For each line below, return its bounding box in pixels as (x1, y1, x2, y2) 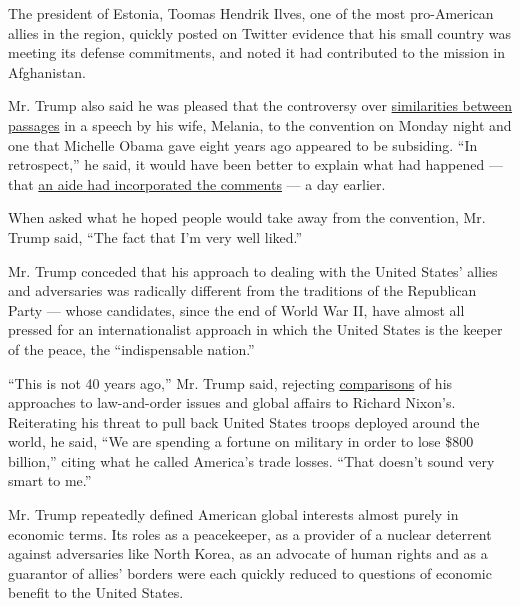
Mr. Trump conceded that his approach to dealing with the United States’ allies (8, 260, 498, 281)
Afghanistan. (8, 61, 86, 82)
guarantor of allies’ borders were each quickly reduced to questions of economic (8, 562, 492, 583)
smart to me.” (8, 470, 92, 491)
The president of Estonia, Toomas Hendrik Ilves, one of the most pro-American (8, 3, 494, 23)
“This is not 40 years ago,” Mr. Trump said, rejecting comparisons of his (8, 372, 453, 393)
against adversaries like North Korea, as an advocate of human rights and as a (8, 543, 488, 564)
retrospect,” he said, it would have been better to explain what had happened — (8, 154, 503, 175)
